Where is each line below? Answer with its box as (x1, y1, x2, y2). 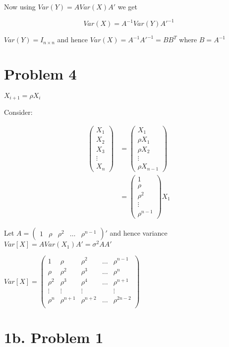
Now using (4, 1, 36, 11)
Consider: (4, 107, 33, 117)
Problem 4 (4, 63, 77, 84)
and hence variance (110, 228, 168, 238)
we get (117, 1, 137, 11)
